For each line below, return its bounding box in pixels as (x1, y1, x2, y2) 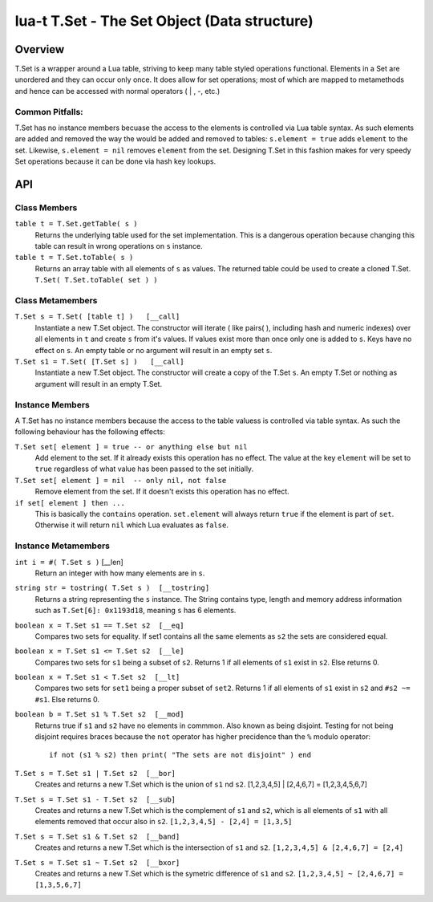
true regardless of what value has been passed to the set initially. (34, 464, 254, 473)
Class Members (14, 201, 78, 213)
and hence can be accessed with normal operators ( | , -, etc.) (14, 86, 221, 95)
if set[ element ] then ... (14, 498, 126, 507)
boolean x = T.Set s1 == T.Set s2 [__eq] (14, 620, 184, 630)
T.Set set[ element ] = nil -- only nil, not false (14, 476, 227, 485)
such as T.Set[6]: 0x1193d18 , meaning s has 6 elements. (34, 606, 237, 616)
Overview (14, 43, 65, 56)
